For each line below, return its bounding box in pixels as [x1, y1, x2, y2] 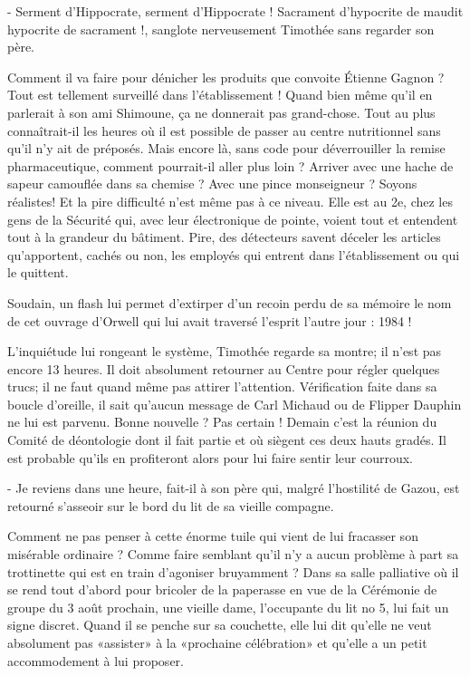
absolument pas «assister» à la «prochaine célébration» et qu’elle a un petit [7, 633, 427, 652]
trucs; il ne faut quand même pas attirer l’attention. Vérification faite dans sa [7, 377, 437, 396]
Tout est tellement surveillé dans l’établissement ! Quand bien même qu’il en [7, 85, 433, 104]
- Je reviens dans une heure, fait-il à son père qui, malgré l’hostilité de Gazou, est [7, 478, 460, 497]
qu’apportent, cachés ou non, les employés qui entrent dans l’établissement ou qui [7, 245, 460, 264]
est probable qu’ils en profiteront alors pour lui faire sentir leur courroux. [7, 448, 413, 467]
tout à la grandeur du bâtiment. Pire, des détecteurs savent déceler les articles [7, 227, 441, 246]
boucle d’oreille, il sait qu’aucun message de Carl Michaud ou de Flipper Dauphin [7, 394, 462, 413]
